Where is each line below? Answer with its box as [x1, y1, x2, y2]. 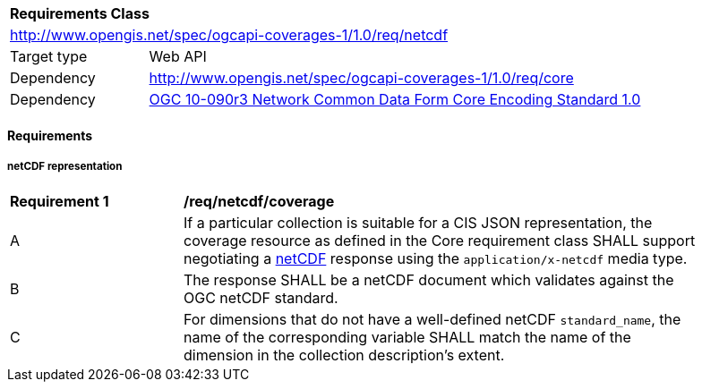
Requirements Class [10, 4, 150, 22]
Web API [149, 47, 207, 65]
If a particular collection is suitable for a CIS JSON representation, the [184, 214, 653, 233]
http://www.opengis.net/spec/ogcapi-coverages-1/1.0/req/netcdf [10, 26, 449, 44]
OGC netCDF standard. [184, 289, 338, 308]
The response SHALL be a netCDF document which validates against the [184, 271, 674, 290]
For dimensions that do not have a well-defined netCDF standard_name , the [184, 310, 681, 329]
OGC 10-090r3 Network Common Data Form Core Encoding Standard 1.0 [149, 90, 641, 108]
